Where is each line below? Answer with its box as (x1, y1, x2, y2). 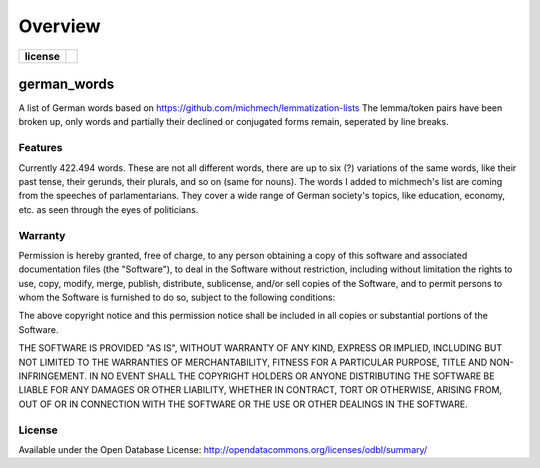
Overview (18, 15, 101, 37)
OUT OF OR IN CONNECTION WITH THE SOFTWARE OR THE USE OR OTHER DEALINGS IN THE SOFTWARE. (18, 398, 469, 410)
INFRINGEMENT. (18, 370, 87, 382)
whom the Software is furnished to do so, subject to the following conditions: (18, 291, 336, 304)
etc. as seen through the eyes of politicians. (18, 203, 199, 215)
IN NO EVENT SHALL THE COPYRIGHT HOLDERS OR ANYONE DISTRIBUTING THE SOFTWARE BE (88, 370, 495, 382)
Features (18, 141, 63, 155)
